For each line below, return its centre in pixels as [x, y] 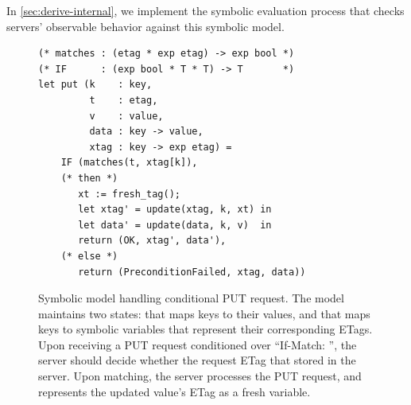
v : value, [126, 116]
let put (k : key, [95, 85]
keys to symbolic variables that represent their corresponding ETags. [205, 329]
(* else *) [89, 256]
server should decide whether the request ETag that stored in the [197, 360]
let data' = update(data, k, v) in [175, 225]
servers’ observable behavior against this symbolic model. [145, 26]
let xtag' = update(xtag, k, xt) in [175, 210]
